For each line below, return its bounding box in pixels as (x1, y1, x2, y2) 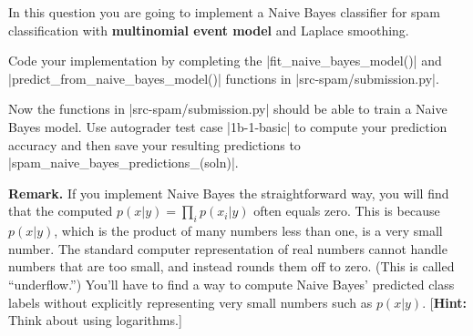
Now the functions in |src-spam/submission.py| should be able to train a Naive (8, 99, 447, 118)
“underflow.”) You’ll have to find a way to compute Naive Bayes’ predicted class (8, 274, 455, 293)
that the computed (8, 201, 113, 220)
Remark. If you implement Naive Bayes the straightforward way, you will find (8, 183, 449, 202)
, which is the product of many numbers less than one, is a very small (54, 221, 443, 240)
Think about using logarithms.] (8, 311, 182, 330)
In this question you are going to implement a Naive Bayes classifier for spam (8, 3, 440, 21)
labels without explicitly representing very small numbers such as (8, 292, 373, 311)
